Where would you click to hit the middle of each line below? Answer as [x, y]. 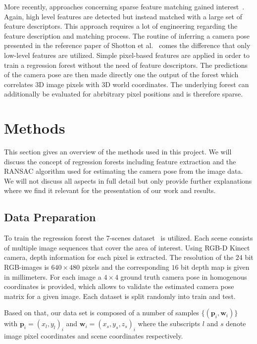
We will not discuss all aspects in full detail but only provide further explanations [128, 180]
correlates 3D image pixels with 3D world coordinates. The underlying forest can [127, 84]
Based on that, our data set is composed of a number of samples [102, 313]
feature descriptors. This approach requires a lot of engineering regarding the [121, 26]
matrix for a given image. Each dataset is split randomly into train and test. [120, 296]
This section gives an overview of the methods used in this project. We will [118, 152]
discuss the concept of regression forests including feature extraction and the [120, 161]
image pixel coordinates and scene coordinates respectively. [94, 336]
